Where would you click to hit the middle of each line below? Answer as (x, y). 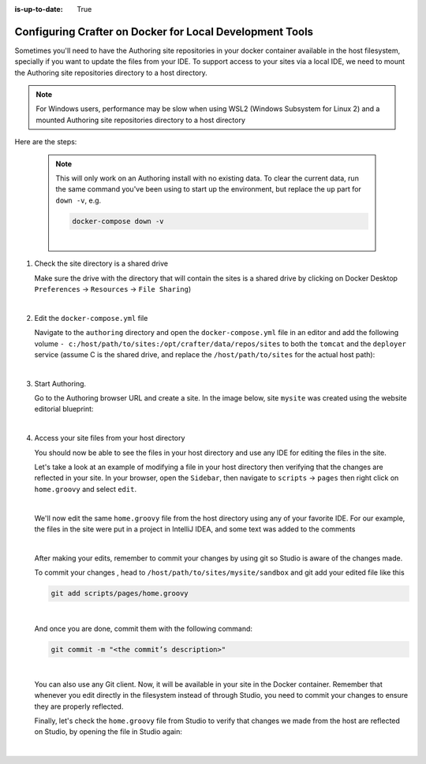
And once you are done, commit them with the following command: (143, 628)
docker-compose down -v (118, 221)
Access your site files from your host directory (110, 438)
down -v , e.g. (78, 200)
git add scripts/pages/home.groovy (120, 594)
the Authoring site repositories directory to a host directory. (111, 73)
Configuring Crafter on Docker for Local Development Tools (164, 32)
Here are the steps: (46, 142)
